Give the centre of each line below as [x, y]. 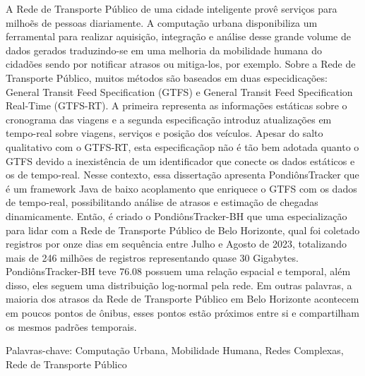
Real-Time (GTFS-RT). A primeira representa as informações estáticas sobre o [176, 105]
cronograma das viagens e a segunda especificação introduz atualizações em [169, 119]
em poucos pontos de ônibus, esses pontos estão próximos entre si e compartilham [182, 313]
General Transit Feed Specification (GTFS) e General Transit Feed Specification [179, 91]
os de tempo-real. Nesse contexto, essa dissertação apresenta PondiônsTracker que [182, 175]
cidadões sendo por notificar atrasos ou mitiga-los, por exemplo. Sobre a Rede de [181, 64]
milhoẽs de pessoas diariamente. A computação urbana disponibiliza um [162, 22]
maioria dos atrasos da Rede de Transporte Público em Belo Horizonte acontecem [182, 299]
